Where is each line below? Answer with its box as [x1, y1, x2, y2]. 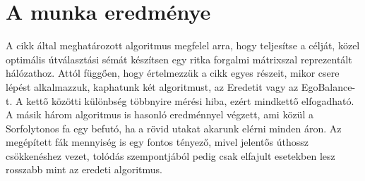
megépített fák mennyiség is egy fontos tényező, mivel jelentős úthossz [6, 135, 309, 149]
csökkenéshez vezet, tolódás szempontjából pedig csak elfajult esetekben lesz [6, 148, 335, 163]
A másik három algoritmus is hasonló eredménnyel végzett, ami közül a [6, 107, 313, 122]
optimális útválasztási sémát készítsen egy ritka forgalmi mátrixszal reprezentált [6, 51, 352, 66]
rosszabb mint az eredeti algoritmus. [6, 162, 162, 177]
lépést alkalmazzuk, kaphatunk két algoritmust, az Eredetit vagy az [6, 79, 299, 94]
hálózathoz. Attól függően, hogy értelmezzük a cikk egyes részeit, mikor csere [6, 65, 340, 80]
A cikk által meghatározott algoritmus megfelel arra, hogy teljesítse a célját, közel [6, 38, 360, 53]
